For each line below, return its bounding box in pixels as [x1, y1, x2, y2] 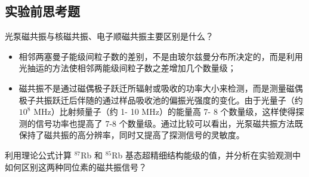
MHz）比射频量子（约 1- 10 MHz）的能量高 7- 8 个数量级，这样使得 [33, 105, 296, 118]
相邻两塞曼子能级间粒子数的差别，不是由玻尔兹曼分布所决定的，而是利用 [18, 50, 303, 62]
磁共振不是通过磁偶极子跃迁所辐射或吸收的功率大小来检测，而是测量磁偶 [18, 81, 303, 94]
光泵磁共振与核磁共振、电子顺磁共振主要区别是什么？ [5, 30, 214, 42]
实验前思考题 [5, 2, 80, 20]
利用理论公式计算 [5, 148, 72, 161]
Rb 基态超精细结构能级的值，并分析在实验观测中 [112, 148, 301, 161]
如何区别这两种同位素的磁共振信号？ [5, 160, 147, 173]
